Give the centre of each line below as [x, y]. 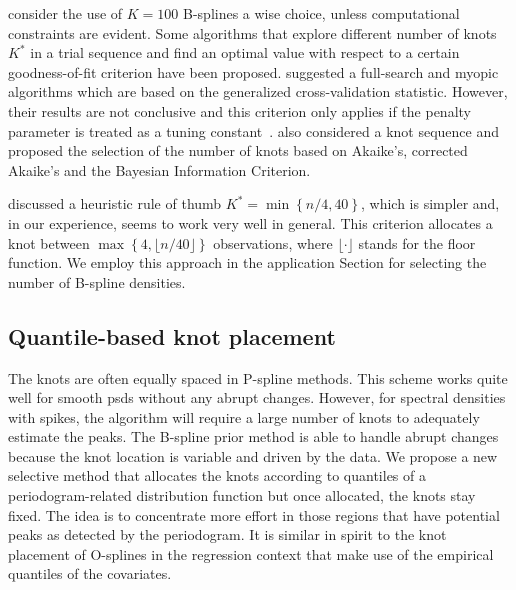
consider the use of [65, 13]
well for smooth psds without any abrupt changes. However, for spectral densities [257, 397]
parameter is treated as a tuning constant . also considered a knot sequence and [253, 130]
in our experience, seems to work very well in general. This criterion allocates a [250, 222]
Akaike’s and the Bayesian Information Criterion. [159, 169]
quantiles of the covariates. [90, 573]
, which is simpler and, [430, 203]
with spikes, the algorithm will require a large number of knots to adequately [244, 416]
